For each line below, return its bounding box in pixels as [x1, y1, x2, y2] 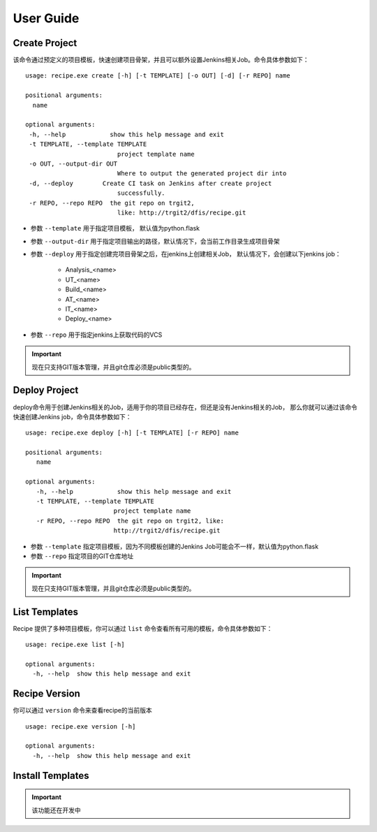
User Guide [13, 10, 80, 26]
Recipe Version [13, 688, 80, 700]
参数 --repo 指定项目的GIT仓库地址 [30, 552, 134, 560]
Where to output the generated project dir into [117, 170, 287, 177]
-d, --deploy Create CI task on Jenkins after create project [29, 179, 272, 187]
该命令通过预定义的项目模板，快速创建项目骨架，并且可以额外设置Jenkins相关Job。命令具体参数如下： [13, 56, 310, 64]
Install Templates [13, 769, 89, 782]
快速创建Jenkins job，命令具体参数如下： [13, 412, 132, 421]
